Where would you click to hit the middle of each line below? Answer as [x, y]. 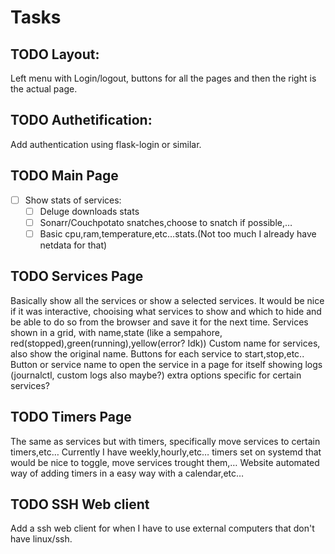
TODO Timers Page [71, 417]
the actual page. [44, 89]
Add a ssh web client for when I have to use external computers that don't [162, 528]
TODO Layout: [55, 54]
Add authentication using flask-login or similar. [106, 144]
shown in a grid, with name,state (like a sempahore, [116, 332]
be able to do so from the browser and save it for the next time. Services [159, 322]
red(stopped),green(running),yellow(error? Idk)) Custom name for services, [165, 343]
